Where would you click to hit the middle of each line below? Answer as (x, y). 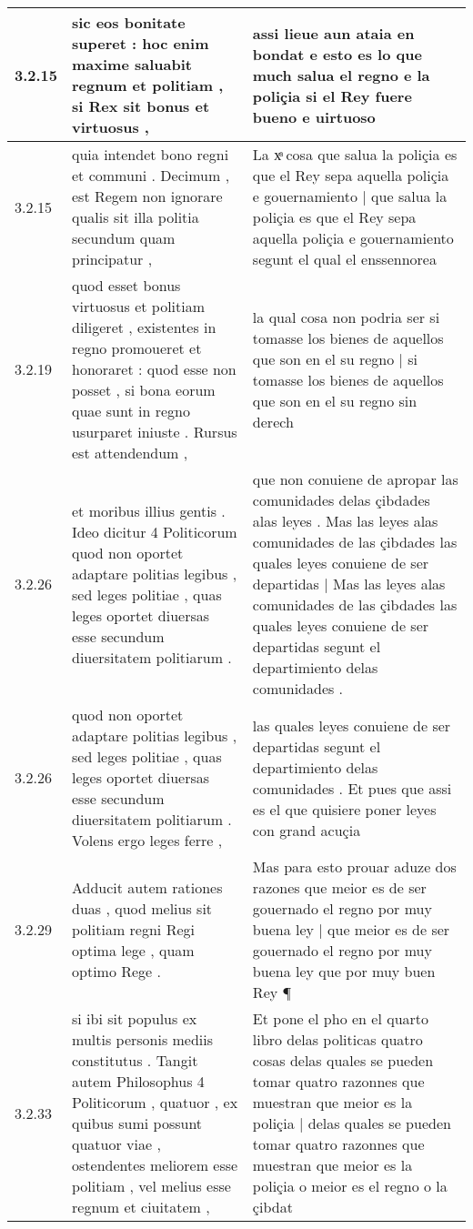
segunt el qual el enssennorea (344, 259)
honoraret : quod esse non (154, 369)
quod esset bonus (126, 285)
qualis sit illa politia (136, 217)
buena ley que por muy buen (344, 971)
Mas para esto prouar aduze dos (354, 866)
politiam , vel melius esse (151, 1186)
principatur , (112, 259)
